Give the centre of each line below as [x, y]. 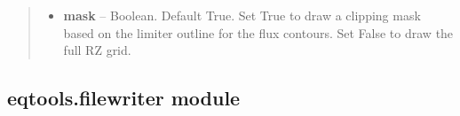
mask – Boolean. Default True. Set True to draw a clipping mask [242, 15]
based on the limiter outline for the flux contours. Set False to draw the [258, 32]
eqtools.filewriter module [124, 98]
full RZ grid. [97, 50]
